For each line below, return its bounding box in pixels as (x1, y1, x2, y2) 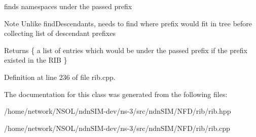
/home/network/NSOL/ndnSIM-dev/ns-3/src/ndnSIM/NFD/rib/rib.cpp (4, 122, 230, 133)
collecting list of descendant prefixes (4, 28, 116, 38)
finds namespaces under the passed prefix (4, 1, 132, 11)
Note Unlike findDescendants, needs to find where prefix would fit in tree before (4, 18, 252, 28)
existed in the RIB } (4, 55, 67, 65)
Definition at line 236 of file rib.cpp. (4, 71, 116, 82)
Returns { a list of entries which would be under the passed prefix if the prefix (4, 44, 247, 55)
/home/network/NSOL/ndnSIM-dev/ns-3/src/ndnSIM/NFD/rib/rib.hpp (4, 106, 231, 116)
